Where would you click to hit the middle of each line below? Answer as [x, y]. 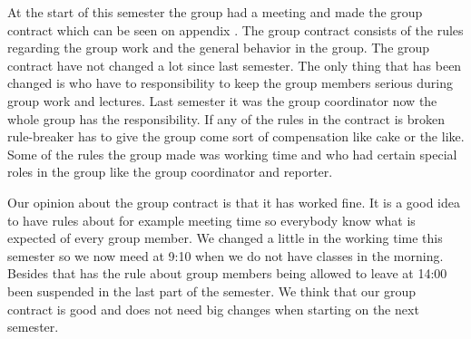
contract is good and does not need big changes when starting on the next [213, 309]
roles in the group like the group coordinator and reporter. [170, 172]
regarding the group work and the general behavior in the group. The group [219, 48]
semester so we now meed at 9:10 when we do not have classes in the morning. [226, 255]
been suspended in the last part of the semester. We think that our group [212, 291]
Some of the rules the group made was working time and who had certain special [232, 154]
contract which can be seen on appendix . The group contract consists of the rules [235, 29]
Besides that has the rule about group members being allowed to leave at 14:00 [227, 273]
